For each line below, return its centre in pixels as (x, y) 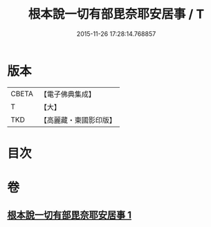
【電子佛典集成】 (67, 94)
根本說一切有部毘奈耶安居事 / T (116, 14)
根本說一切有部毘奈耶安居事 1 (70, 215)
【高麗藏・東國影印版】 (78, 120)
